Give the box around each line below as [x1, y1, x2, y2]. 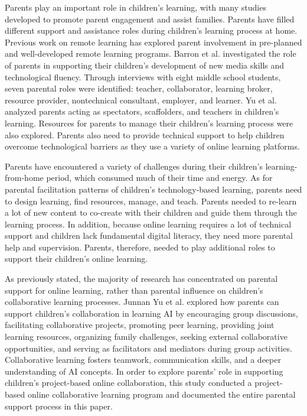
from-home [5, 171, 44, 184]
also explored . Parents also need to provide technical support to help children [5, 128, 285, 141]
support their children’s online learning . [5, 252, 148, 265]
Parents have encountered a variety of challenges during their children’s [5, 160, 263, 172]
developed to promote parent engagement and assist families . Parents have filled [5, 12, 295, 25]
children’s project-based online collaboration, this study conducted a [5, 376, 252, 389]
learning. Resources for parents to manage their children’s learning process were [5, 116, 293, 129]
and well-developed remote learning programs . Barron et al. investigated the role [5, 47, 296, 60]
